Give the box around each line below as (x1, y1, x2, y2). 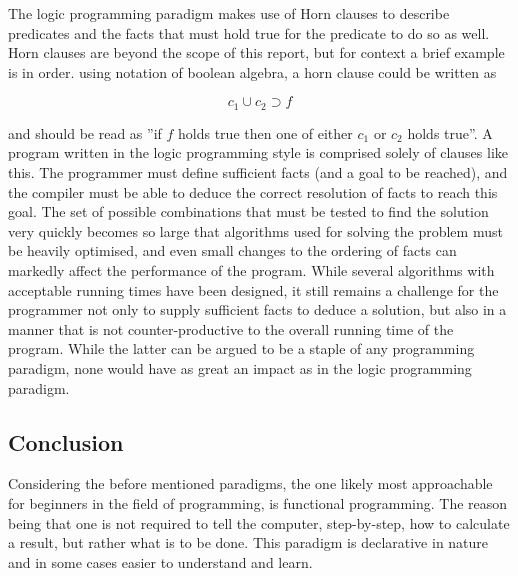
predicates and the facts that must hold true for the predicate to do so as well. (8, 22, 490, 43)
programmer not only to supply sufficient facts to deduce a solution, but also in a (8, 299, 507, 320)
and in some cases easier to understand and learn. (8, 551, 313, 572)
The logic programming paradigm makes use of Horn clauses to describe (8, 3, 450, 23)
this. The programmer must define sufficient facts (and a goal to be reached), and (8, 162, 508, 183)
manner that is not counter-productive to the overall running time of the (8, 318, 454, 339)
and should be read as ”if (8, 122, 162, 143)
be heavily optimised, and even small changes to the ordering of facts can (8, 240, 457, 261)
